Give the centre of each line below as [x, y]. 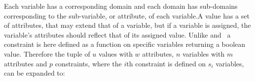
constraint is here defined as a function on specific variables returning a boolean [125, 44]
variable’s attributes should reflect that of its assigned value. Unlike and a [117, 34]
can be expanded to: [35, 73]
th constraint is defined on [166, 63]
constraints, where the [88, 63]
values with [116, 53]
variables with [203, 53]
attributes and [26, 63]
